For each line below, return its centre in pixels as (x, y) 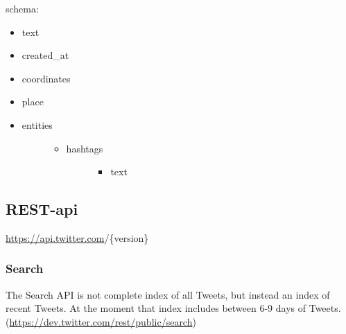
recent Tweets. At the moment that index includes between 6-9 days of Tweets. (173, 308)
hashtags (85, 148)
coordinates (46, 78)
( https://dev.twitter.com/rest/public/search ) (101, 321)
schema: (22, 8)
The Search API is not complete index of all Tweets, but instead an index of (168, 294)
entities (37, 124)
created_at (45, 55)
